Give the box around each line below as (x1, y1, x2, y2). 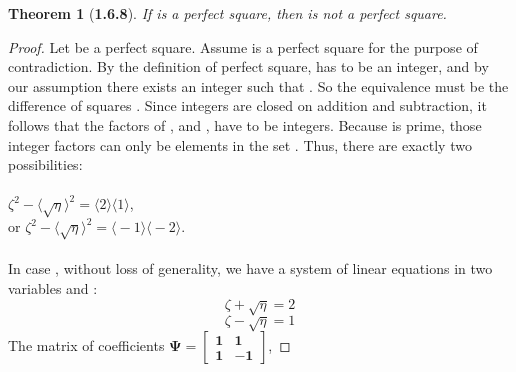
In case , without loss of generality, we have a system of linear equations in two (8, 258, 493, 279)
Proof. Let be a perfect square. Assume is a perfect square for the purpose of (8, 36, 478, 57)
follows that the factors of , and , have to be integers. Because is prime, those (8, 114, 482, 135)
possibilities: (8, 154, 83, 175)
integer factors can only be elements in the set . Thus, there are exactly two (8, 134, 472, 155)
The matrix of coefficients (8, 335, 165, 356)
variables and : (8, 278, 98, 299)
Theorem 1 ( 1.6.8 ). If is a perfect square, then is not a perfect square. (8, 3, 447, 23)
